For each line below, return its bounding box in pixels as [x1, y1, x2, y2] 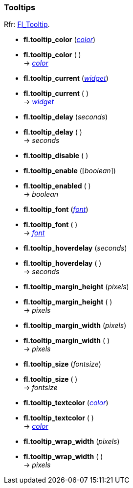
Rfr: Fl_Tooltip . [4, 20, 50, 29]
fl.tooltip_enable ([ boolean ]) [23, 166, 116, 175]
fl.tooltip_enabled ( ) [23, 182, 91, 190]
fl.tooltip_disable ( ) [23, 151, 89, 160]
